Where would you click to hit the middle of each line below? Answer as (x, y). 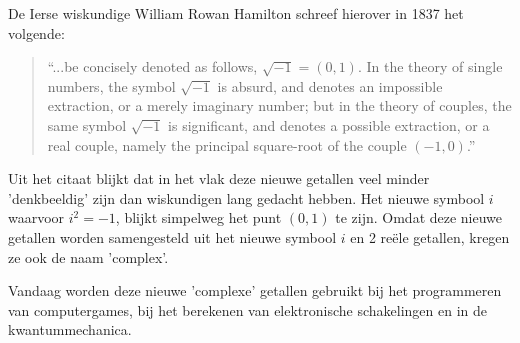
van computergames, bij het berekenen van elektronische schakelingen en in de (248, 309)
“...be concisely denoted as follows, (152, 66)
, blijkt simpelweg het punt (198, 217)
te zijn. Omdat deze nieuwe (419, 217)
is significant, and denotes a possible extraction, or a (329, 124)
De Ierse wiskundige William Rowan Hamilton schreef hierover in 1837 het (236, 13)
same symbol (87, 124)
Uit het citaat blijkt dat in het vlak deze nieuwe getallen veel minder (219, 178)
